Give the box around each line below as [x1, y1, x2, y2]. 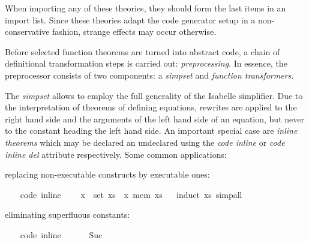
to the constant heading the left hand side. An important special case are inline [5, 124, 298, 137]
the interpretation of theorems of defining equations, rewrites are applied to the [5, 101, 297, 113]
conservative [5, 25, 50, 38]
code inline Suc [20, 228, 103, 241]
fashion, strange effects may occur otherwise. [52, 25, 217, 38]
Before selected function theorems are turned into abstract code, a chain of [5, 45, 280, 58]
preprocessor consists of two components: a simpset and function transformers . [5, 68, 294, 81]
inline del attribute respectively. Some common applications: [5, 148, 227, 160]
